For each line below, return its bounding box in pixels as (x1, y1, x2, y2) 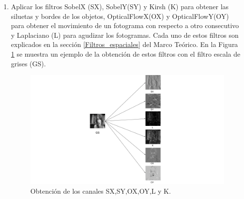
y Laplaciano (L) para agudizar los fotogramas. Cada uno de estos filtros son (11, 30, 239, 40)
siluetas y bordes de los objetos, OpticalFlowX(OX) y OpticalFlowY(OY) (11, 11, 229, 21)
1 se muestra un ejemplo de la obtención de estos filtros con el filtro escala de (11, 48, 241, 59)
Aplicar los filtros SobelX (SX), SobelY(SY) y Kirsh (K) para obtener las (11, 1, 229, 11)
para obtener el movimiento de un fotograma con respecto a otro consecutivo (11, 20, 239, 31)
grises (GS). (11, 58, 46, 68)
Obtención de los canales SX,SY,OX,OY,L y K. (30, 185, 171, 196)
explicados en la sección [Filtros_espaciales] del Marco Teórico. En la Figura (11, 39, 238, 49)
